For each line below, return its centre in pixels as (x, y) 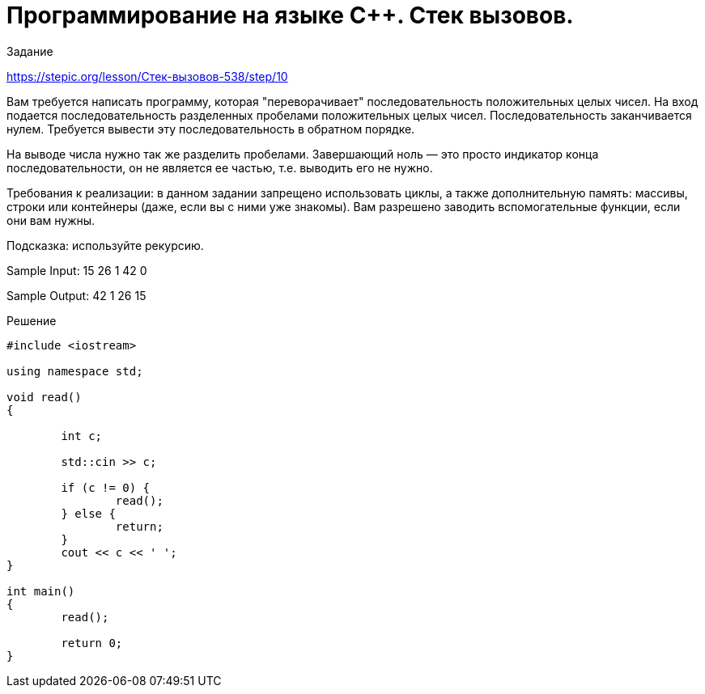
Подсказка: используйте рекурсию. (105, 245)
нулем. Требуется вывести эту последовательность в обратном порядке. (211, 129)
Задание (30, 51)
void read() (44, 397)
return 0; (92, 643)
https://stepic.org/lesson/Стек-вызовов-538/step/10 (147, 76)
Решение (32, 320)
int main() (41, 591)
